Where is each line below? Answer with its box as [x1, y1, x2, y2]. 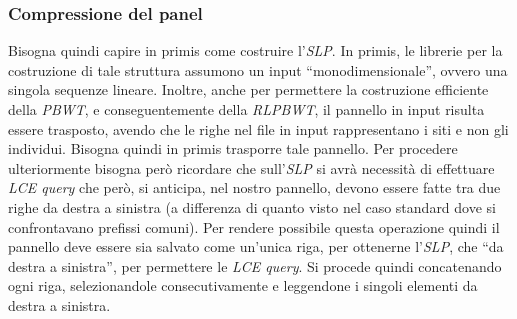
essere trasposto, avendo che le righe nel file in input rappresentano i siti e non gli [8, 118, 509, 139]
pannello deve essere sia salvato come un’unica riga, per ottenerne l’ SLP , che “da [8, 236, 504, 257]
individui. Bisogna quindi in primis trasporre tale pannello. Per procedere [8, 138, 458, 159]
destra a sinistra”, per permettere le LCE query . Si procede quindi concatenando [8, 255, 502, 276]
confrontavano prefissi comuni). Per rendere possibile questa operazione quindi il [8, 216, 500, 237]
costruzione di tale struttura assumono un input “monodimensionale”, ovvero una [8, 59, 508, 80]
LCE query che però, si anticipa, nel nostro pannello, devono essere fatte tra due [8, 177, 501, 198]
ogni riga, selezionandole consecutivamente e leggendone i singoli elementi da [8, 275, 478, 296]
